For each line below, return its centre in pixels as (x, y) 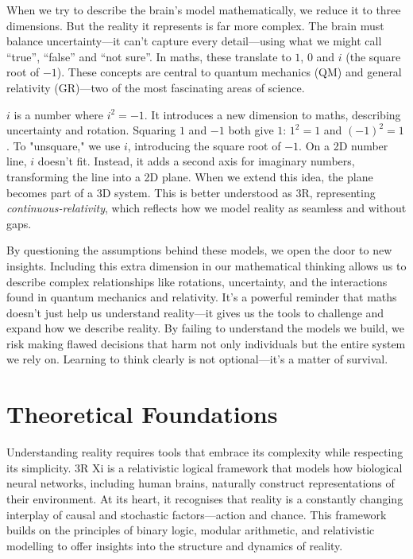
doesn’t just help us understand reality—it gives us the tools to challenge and (195, 312)
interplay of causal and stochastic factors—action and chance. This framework (197, 514)
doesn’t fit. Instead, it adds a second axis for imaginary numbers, (196, 161)
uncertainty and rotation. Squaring (91, 130)
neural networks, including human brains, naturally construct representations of (201, 483)
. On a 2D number (344, 145)
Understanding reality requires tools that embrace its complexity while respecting (205, 452)
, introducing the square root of (204, 145)
